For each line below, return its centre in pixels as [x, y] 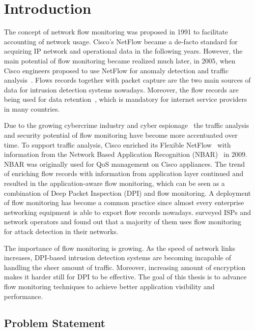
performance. [24, 296]
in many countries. [32, 108]
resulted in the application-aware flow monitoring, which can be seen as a [114, 183]
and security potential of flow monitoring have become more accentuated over [121, 135]
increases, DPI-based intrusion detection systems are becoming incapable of [118, 257]
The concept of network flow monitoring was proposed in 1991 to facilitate [116, 32]
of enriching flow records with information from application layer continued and [124, 173]
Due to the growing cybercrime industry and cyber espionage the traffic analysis [127, 125]
